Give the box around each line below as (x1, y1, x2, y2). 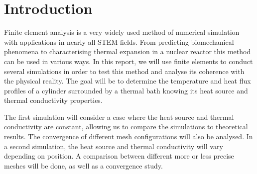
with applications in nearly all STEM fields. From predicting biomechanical (4, 36, 234, 47)
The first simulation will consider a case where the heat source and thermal (4, 111, 234, 122)
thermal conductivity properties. (4, 95, 103, 105)
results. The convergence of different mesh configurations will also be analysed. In (4, 131, 253, 142)
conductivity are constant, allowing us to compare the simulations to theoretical (4, 121, 248, 132)
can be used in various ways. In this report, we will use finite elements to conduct (4, 56, 253, 66)
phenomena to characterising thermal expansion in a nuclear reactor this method (4, 46, 251, 57)
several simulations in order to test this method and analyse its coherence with (4, 66, 245, 76)
